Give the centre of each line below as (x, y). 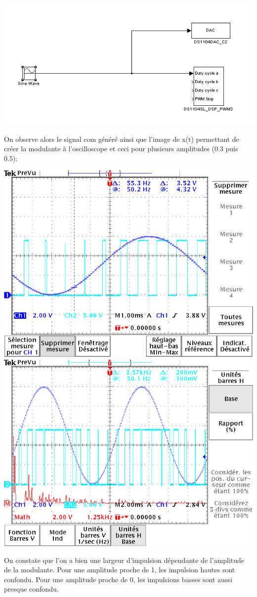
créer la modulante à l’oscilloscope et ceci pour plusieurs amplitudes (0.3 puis (121, 149)
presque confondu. (31, 589)
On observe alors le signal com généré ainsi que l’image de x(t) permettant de (122, 139)
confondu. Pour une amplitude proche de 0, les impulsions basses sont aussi (118, 579)
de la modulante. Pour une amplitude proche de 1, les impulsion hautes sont (120, 570)
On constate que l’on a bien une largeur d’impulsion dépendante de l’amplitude (124, 560)
